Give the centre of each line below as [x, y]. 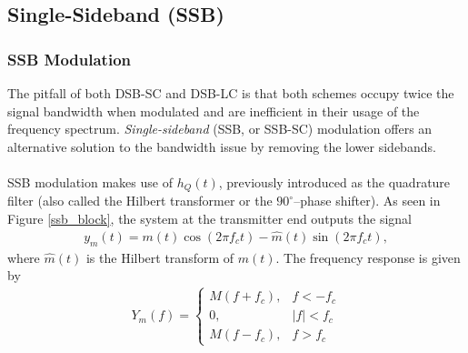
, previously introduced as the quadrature [334, 182]
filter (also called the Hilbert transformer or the [140, 201]
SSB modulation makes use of [90, 182]
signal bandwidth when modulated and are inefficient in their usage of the [214, 111]
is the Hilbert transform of [160, 257]
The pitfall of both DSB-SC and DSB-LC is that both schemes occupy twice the [231, 93]
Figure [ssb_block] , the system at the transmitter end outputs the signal [209, 219]
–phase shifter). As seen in [367, 201]
